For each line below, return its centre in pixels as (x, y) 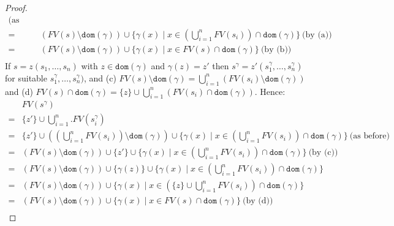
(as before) (369, 136)
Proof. (16, 7)
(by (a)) (317, 35)
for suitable (26, 77)
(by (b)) (276, 49)
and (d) (19, 91)
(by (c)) (323, 153)
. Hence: (270, 91)
